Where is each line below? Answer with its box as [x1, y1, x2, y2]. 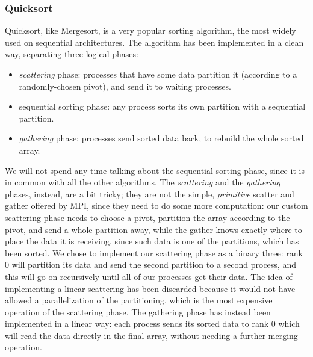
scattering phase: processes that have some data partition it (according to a [19, 68, 297, 80]
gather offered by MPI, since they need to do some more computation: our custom [5, 199, 308, 212]
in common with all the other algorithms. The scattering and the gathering [5, 176, 280, 188]
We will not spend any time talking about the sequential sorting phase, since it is [5, 164, 305, 176]
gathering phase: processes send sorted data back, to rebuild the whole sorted [19, 132, 304, 144]
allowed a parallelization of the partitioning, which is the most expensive [5, 294, 273, 306]
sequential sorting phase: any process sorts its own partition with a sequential [19, 100, 306, 113]
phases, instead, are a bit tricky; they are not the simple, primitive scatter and [5, 187, 294, 200]
